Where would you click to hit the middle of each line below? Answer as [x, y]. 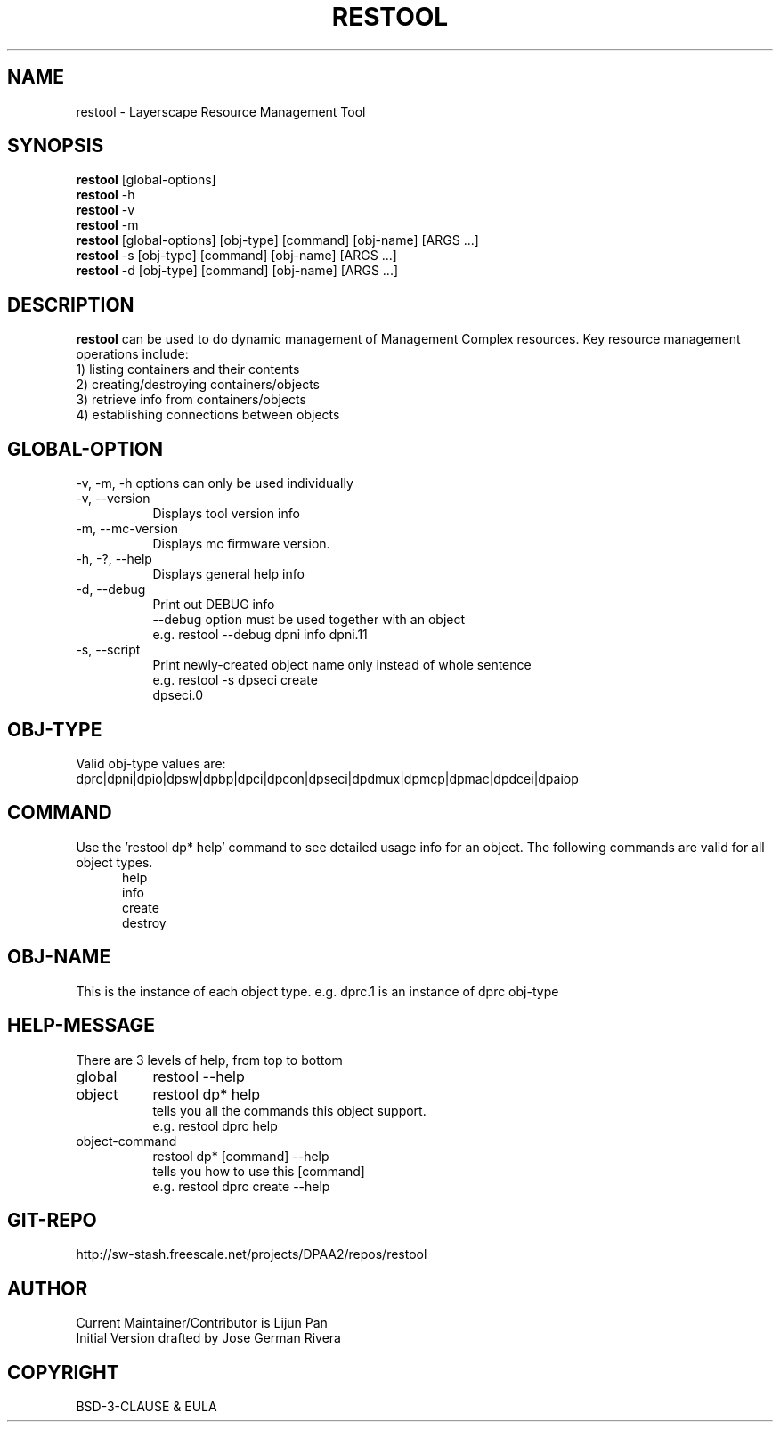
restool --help [199, 1076]
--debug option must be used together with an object [309, 620]
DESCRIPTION [71, 304]
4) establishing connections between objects [208, 415]
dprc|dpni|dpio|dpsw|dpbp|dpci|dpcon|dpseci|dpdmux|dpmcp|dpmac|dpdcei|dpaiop [327, 778]
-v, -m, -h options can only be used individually [215, 483]
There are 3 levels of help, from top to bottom [209, 1060]
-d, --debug [111, 589]
